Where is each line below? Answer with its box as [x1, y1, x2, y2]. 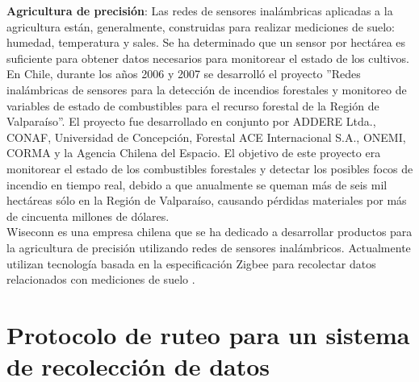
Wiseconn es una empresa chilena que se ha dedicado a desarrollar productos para [6, 223, 413, 240]
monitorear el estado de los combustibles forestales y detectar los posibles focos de [6, 160, 413, 176]
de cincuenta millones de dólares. [6, 207, 170, 224]
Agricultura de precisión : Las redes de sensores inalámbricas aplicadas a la [6, 2, 393, 19]
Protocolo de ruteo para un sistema [6, 318, 410, 351]
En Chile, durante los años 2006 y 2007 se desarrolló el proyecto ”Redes [6, 65, 361, 82]
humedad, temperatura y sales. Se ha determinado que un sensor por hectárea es [6, 34, 406, 51]
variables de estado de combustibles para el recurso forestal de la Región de [6, 97, 379, 114]
